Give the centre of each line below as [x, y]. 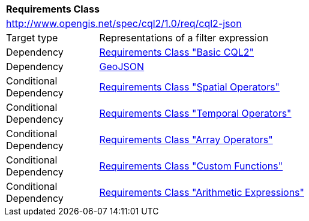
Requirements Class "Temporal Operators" [195, 113]
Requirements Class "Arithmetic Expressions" [202, 192]
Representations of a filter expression [184, 38]
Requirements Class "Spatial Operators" [190, 87]
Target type [32, 38]
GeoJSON [122, 66]
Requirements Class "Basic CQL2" [177, 52]
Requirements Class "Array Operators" [186, 140]
